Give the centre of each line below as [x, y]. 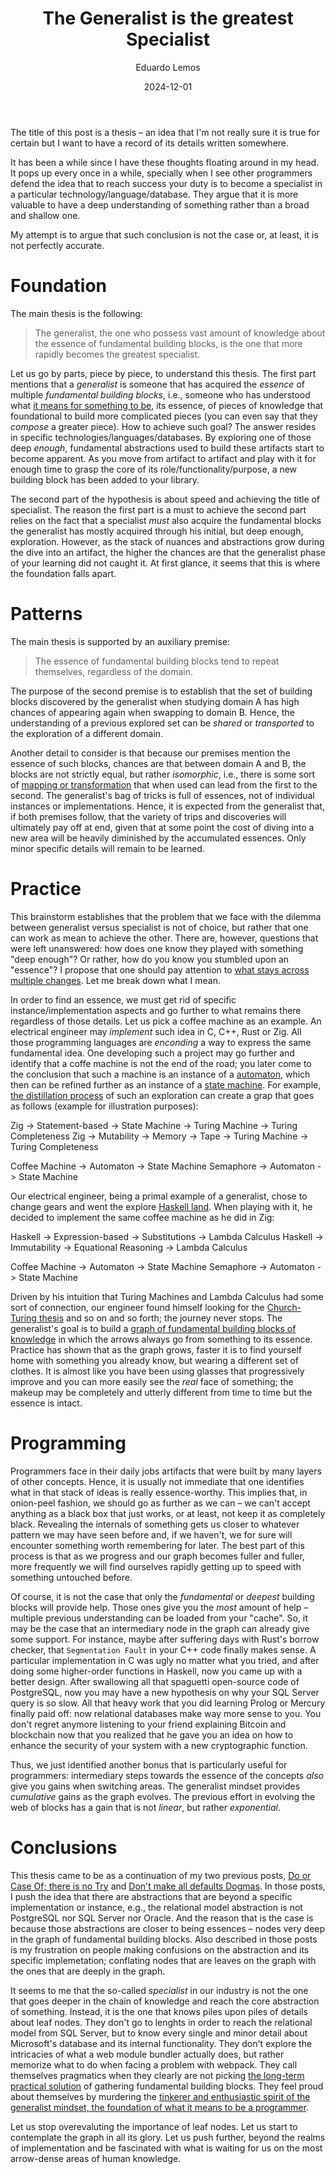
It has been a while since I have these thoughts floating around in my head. [165, 162]
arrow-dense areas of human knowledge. [96, 2158]
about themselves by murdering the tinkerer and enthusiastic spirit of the [160, 2096]
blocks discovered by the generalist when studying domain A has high [155, 701]
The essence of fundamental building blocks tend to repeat [157, 661]
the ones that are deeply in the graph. [88, 1971]
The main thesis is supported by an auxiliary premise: [120, 641]
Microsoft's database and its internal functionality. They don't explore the [161, 2043]
